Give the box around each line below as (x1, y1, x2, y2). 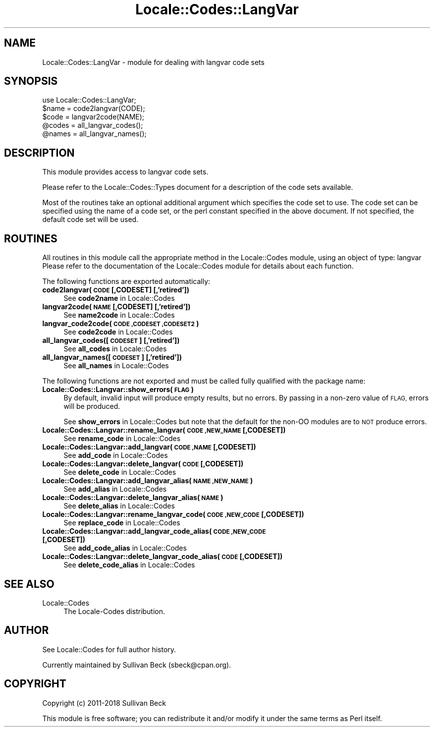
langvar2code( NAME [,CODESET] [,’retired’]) (42, 302, 191, 311)
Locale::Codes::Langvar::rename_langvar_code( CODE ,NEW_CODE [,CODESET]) (42, 510, 304, 519)
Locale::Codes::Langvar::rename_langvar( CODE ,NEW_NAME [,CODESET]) (42, 426, 286, 435)
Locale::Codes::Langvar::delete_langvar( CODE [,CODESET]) (42, 459, 244, 468)
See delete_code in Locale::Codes (63, 468, 176, 477)
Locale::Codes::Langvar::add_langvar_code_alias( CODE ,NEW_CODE (42, 527, 266, 536)
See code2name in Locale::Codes (63, 294, 175, 303)
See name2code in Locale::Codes (63, 311, 175, 320)
